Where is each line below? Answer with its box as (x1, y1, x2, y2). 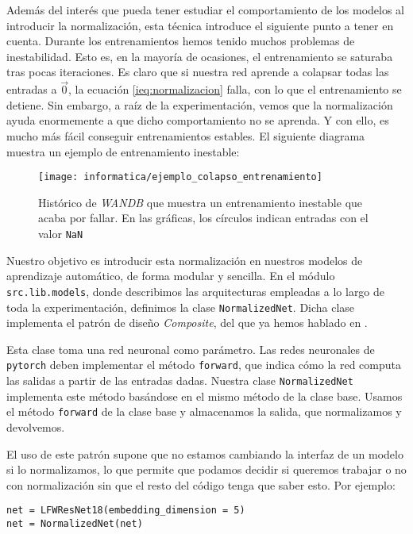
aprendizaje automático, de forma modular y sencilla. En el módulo (6, 267, 335, 284)
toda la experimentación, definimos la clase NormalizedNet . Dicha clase (6, 298, 355, 315)
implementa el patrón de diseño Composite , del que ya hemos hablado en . (6, 314, 368, 331)
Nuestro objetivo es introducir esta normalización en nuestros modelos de (6, 252, 363, 268)
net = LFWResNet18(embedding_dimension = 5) (6, 505, 245, 517)
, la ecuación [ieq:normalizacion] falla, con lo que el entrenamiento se (68, 81, 402, 98)
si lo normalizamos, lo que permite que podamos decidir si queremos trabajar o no (6, 461, 407, 478)
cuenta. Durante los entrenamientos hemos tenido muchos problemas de (6, 33, 355, 49)
